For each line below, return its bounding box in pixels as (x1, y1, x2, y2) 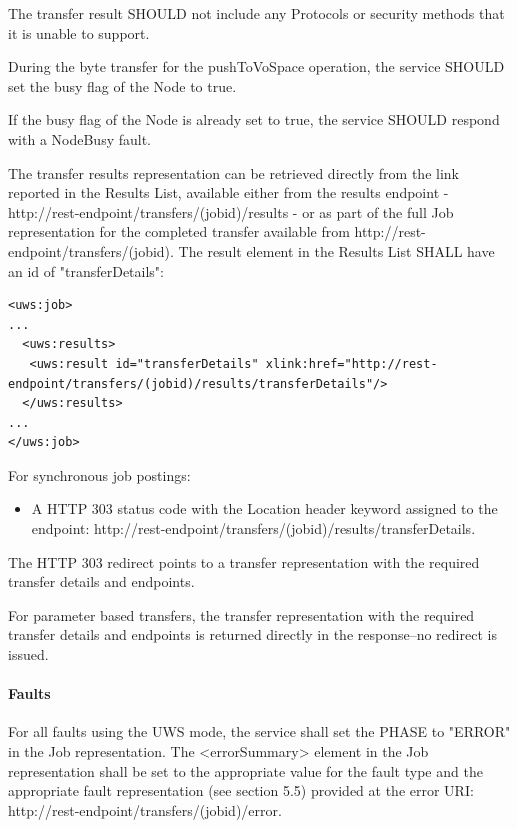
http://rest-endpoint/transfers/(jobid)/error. (8, 799, 282, 820)
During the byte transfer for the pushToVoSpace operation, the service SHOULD (8, 56, 505, 77)
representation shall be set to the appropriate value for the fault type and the (8, 760, 483, 781)
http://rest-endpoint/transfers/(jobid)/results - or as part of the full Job (8, 201, 454, 222)
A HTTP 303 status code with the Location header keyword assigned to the (31, 498, 498, 519)
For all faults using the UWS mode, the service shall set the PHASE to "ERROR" (8, 721, 511, 742)
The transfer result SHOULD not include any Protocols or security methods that (8, 3, 505, 23)
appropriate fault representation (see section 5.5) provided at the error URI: (8, 780, 474, 801)
